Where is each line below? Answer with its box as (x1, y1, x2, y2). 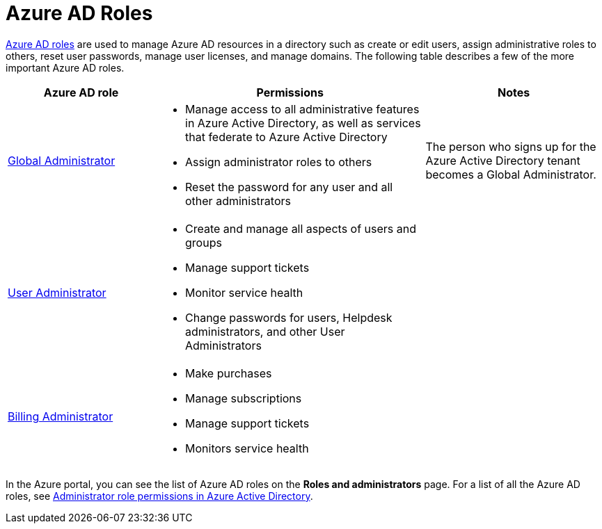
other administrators (185, 193, 291, 208)
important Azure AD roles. (6, 61, 125, 74)
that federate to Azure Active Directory (185, 129, 388, 144)
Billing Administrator (8, 409, 113, 423)
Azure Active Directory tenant (425, 153, 580, 168)
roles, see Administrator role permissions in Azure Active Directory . (6, 489, 313, 502)
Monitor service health (185, 285, 303, 300)
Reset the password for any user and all (185, 179, 393, 194)
